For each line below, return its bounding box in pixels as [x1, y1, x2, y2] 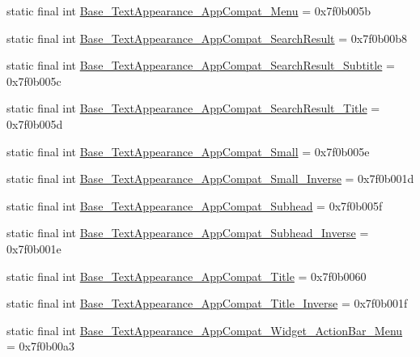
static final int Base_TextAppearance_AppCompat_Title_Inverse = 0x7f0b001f [6, 295, 408, 312]
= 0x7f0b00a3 [6, 338, 75, 355]
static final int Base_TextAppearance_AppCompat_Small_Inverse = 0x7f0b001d [6, 170, 414, 187]
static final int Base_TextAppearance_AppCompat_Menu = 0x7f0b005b [6, 2, 371, 19]
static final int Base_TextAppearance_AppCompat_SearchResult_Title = [6, 100, 380, 117]
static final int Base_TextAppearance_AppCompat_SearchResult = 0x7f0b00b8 [6, 29, 408, 46]
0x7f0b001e [6, 240, 62, 257]
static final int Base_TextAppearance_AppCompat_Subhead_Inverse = [6, 224, 369, 241]
